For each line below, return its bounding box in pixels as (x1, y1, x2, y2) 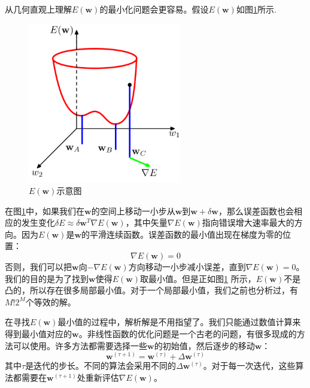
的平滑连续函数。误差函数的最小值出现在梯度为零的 (81, 228, 283, 240)
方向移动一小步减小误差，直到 (128, 260, 246, 273)
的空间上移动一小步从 (91, 204, 175, 217)
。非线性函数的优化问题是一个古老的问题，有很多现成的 (78, 328, 297, 340)
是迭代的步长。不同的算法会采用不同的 (25, 359, 177, 372)
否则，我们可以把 (5, 260, 72, 273)
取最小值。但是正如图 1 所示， (140, 272, 256, 284)
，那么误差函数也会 (218, 204, 294, 217)
